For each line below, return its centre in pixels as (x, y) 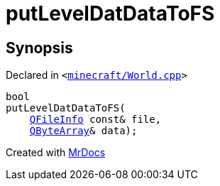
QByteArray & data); (83, 131)
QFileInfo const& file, (95, 120)
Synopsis (39, 48)
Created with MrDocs (56, 153)
